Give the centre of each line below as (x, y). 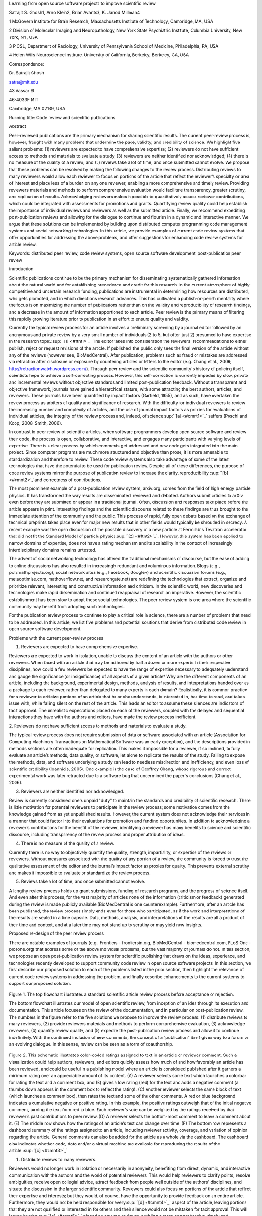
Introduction (21, 269)
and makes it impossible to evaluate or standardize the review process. (80, 873)
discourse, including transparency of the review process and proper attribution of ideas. (97, 835)
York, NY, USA (24, 37)
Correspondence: (27, 64)
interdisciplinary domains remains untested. (53, 550)
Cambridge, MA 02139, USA (37, 108)
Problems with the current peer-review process (56, 638)
